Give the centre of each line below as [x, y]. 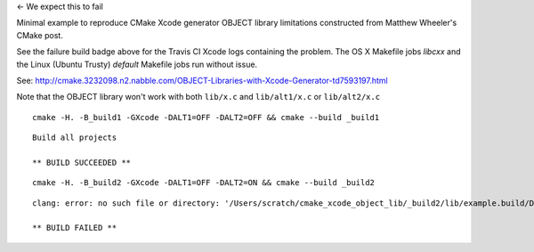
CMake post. [40, 35]
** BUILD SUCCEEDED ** [82, 162]
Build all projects [75, 138]
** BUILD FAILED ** [75, 228]
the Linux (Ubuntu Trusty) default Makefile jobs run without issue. [137, 64]
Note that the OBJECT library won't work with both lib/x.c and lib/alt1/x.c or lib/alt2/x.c [198, 97]
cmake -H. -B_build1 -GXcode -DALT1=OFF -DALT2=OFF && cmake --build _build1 [206, 117]
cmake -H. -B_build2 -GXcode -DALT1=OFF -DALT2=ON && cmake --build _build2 [204, 183]
